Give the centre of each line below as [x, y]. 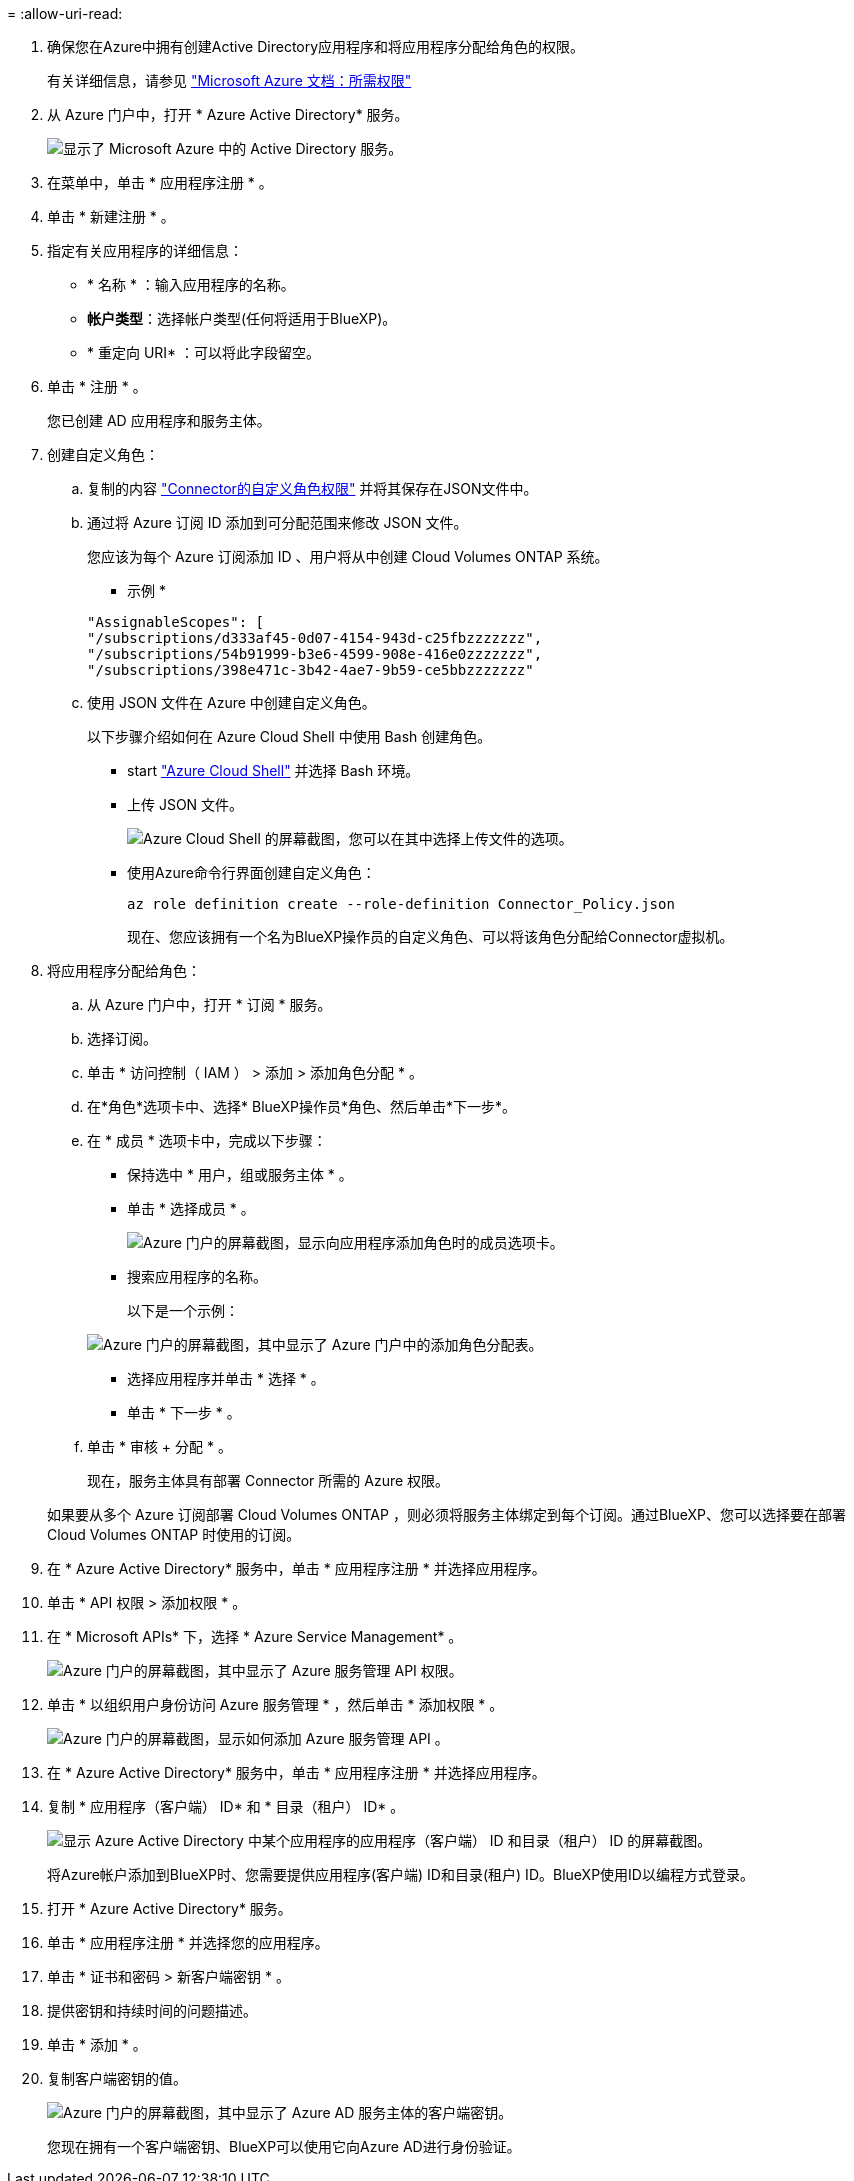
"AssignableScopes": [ [176, 622]
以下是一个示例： [183, 1310]
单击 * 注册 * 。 [97, 386]
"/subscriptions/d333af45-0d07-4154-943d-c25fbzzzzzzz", [315, 638]
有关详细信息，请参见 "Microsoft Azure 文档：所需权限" [229, 80]
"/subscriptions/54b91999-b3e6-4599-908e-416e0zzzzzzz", [315, 654]
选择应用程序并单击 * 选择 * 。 [226, 1378]
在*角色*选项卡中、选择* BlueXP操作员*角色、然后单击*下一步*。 [302, 1106]
